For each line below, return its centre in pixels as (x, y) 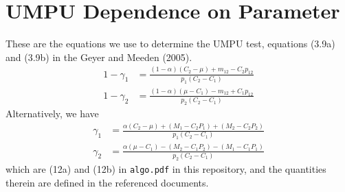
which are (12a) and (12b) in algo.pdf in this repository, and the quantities (166, 168)
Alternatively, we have (52, 113)
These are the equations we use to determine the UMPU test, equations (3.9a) (170, 44)
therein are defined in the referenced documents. (107, 182)
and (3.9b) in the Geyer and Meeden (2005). (99, 57)
